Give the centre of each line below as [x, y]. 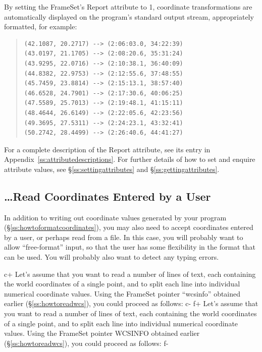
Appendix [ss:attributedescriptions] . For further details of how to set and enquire [130, 159]
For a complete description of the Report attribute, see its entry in [107, 149]
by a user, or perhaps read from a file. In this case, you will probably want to [124, 237]
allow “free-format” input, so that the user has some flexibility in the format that [130, 247]
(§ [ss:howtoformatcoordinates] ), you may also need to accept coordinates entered [129, 227]
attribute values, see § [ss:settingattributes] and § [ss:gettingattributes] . [112, 169]
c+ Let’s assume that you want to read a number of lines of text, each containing [130, 274]
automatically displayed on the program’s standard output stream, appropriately [129, 16]
